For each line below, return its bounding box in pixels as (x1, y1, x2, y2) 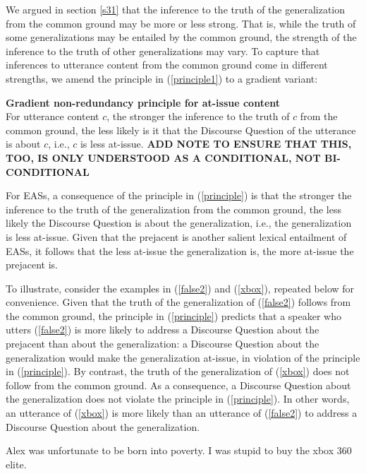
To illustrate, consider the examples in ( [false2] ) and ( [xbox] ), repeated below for (6, 280, 355, 295)
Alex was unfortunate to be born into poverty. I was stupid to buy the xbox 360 (6, 443, 352, 458)
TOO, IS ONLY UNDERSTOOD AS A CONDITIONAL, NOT (6, 150, 321, 165)
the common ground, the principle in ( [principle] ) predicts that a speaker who (6, 308, 342, 323)
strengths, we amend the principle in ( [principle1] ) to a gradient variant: (6, 71, 318, 85)
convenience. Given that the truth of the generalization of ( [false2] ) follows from (6, 295, 351, 309)
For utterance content (6, 109, 99, 124)
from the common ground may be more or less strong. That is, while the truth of (6, 16, 356, 30)
